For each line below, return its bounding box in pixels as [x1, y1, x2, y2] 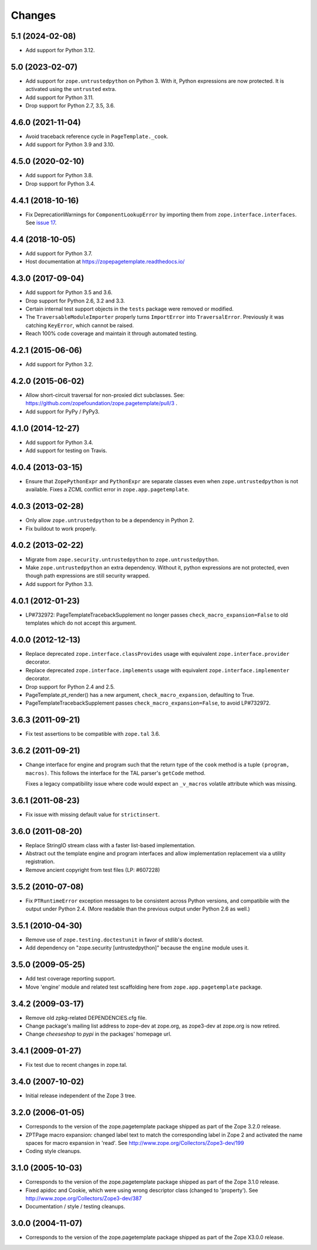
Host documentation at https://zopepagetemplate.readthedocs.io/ [25, 258, 185, 265]
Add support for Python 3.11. [25, 94, 94, 101]
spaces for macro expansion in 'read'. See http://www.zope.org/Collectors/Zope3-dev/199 [25, 1139, 244, 1146]
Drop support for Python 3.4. [25, 180, 96, 187]
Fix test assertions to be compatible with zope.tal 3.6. [25, 730, 160, 737]
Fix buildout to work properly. [25, 525, 97, 532]
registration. [25, 858, 55, 865]
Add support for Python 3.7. [25, 250, 93, 257]
